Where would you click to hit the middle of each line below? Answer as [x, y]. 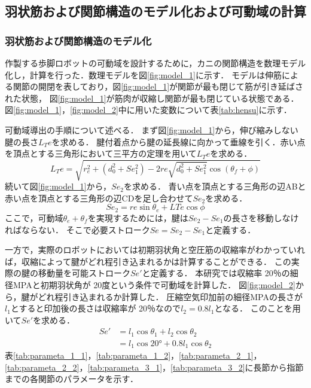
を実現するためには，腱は [138, 217]
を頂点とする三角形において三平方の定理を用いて [101, 153]
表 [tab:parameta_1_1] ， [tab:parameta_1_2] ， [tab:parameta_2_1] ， [133, 355]
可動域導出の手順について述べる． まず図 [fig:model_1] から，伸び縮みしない [152, 129]
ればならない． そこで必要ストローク [77, 229]
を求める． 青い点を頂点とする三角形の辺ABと [215, 186]
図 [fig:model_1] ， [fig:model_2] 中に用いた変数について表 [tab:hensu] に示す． [148, 110]
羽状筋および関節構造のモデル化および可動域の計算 [155, 11]
